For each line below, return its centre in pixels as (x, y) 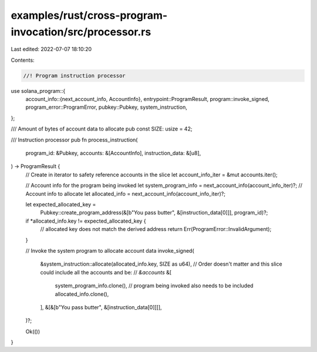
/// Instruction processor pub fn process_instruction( (74, 140)
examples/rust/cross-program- (89, 15)
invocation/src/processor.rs (81, 32)
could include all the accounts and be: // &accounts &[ (106, 272)
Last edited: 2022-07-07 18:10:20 (51, 49)
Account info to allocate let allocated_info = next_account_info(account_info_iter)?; (126, 193)
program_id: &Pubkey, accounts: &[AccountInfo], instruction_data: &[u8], (113, 153)
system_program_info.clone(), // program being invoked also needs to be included (154, 286)
